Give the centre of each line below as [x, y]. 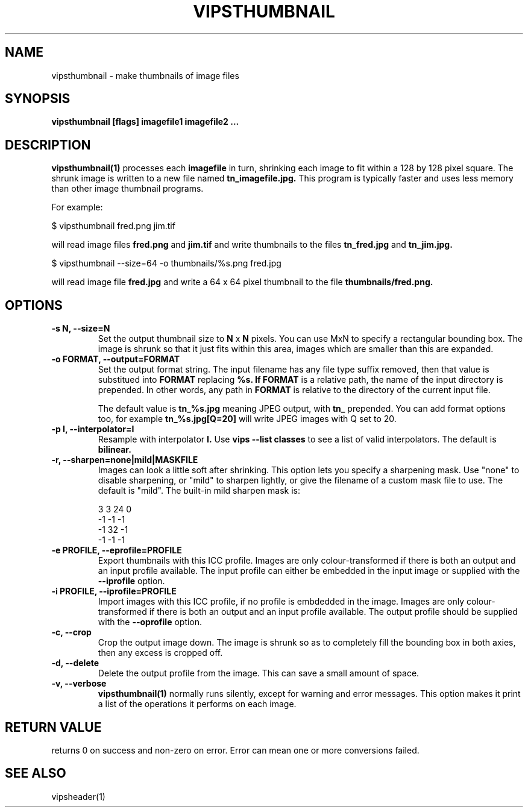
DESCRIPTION [48, 145]
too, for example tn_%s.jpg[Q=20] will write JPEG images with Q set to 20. [247, 419]
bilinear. [115, 450]
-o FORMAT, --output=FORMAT [116, 359]
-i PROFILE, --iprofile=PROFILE [114, 591]
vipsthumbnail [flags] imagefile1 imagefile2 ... [145, 122]
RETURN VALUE [53, 727]
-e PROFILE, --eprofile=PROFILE [117, 550]
